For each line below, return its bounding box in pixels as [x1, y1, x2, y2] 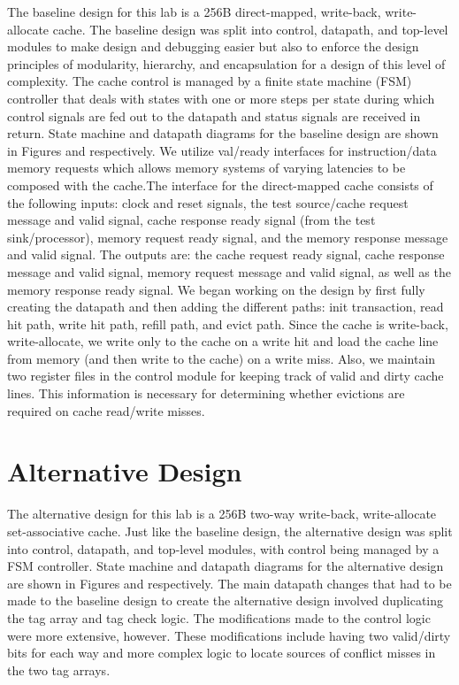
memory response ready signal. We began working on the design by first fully [7, 280, 425, 298]
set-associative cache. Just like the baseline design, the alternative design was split [7, 521, 453, 540]
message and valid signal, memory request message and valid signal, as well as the [7, 262, 451, 281]
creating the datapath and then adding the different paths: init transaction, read [7, 297, 444, 316]
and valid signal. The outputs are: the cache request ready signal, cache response [7, 245, 445, 264]
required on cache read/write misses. [7, 401, 205, 419]
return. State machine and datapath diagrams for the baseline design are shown [7, 124, 439, 142]
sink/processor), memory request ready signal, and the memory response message [7, 227, 448, 246]
